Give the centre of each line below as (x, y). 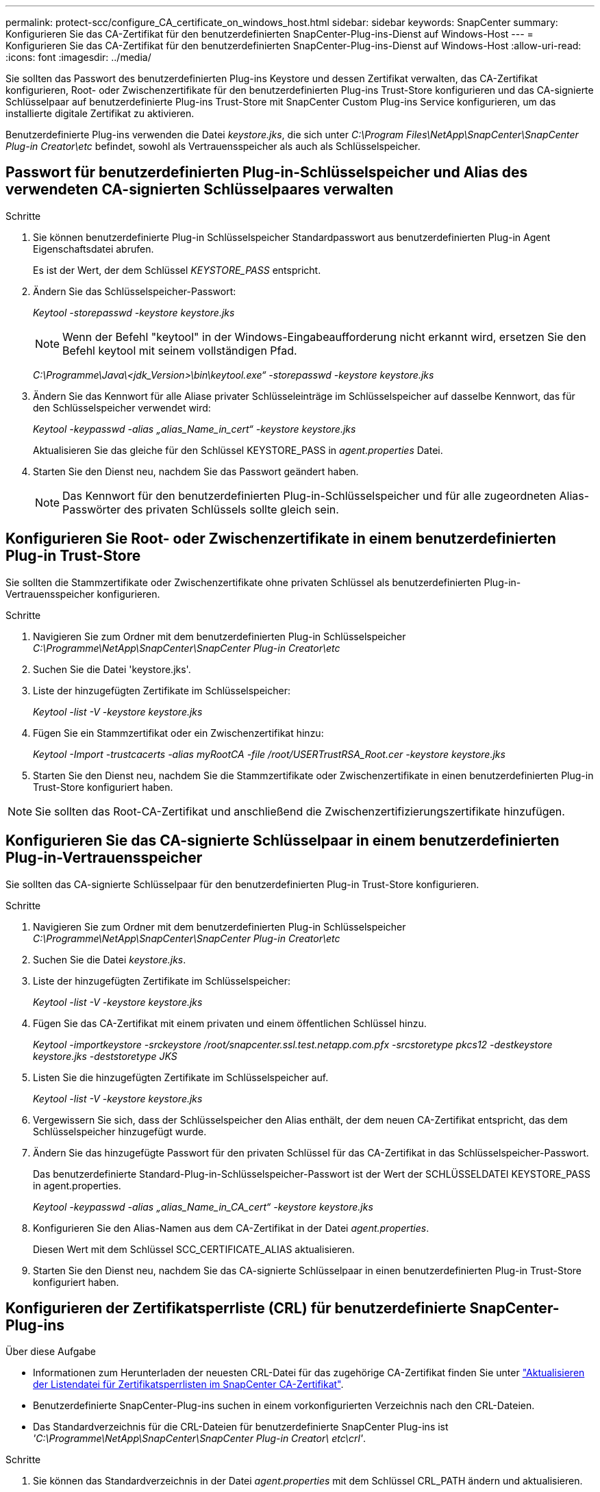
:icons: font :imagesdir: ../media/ (78, 57)
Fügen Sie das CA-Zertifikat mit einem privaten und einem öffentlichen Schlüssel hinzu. (230, 1023)
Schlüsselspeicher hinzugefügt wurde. (120, 1131)
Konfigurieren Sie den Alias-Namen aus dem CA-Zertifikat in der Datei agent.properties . (231, 1228)
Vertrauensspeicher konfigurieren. (83, 594)
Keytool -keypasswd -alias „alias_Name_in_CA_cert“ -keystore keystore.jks (203, 1206)
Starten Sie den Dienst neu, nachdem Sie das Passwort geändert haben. (196, 471)
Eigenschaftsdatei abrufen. (93, 249)
